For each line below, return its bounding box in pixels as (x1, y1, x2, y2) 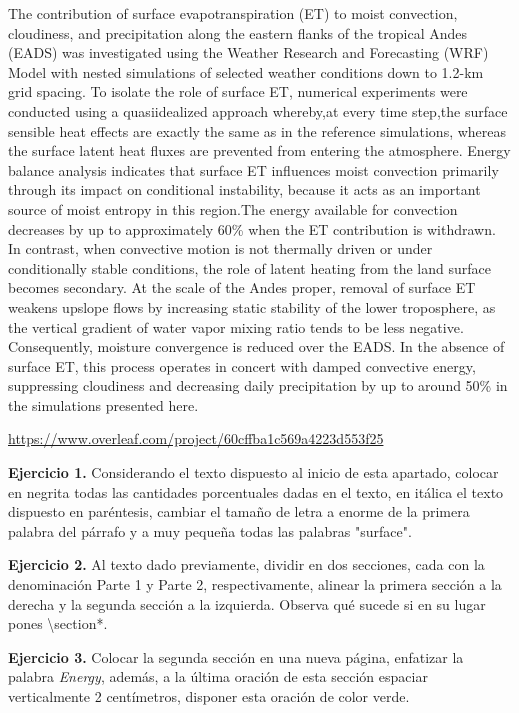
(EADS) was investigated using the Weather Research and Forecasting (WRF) (8, 42, 489, 63)
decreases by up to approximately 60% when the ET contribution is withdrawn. (8, 218, 496, 239)
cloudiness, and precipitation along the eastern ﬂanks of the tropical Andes (8, 22, 468, 43)
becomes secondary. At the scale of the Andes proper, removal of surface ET (8, 277, 476, 298)
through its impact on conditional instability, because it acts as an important (8, 179, 481, 200)
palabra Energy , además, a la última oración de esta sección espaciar (8, 666, 428, 687)
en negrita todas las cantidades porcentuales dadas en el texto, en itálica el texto (8, 481, 504, 502)
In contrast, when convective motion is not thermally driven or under (8, 238, 433, 259)
